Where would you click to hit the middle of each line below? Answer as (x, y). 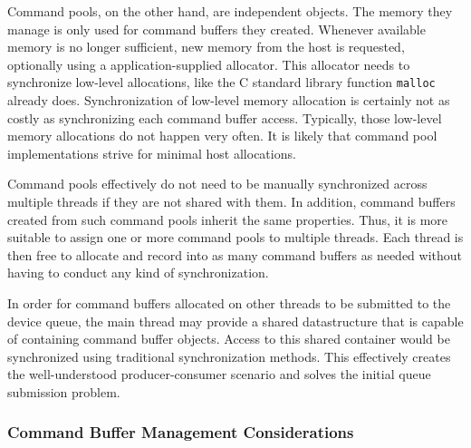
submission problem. (64, 391)
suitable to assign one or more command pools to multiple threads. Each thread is (235, 237)
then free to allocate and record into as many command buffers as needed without (235, 254)
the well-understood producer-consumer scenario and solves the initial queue (219, 374)
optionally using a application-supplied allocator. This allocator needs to (209, 64)
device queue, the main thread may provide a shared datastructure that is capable (235, 321)
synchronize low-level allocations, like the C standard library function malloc (221, 82)
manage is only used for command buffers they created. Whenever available (216, 29)
